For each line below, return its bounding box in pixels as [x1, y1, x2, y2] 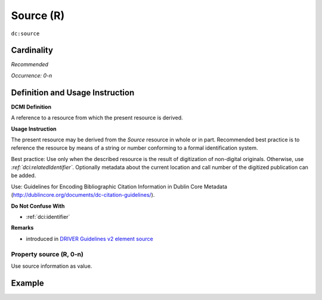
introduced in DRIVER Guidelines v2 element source [26, 235, 153, 242]
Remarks [11, 224, 34, 231]
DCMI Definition [11, 103, 52, 110]
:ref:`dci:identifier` [26, 214, 70, 221]
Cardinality [11, 45, 54, 55]
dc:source [11, 30, 40, 37]
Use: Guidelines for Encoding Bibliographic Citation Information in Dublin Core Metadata [11, 183, 228, 190]
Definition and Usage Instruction [11, 87, 135, 98]
